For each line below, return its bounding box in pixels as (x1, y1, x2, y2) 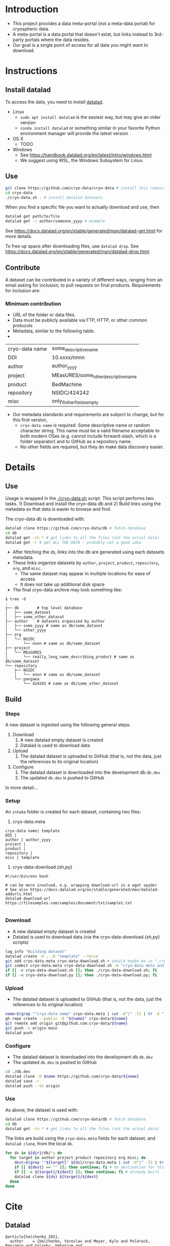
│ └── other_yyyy (5, 628, 47, 633)
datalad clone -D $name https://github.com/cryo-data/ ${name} (5, 1074, 139, 1079)
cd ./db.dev (5, 1069, 30, 1074)
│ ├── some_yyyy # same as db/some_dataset (5, 624, 103, 629)
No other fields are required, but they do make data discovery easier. (20, 444, 164, 450)
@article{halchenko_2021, (5, 1234, 60, 1239)
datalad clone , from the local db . (5, 1141, 73, 1147)
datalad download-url (5, 896, 51, 901)
